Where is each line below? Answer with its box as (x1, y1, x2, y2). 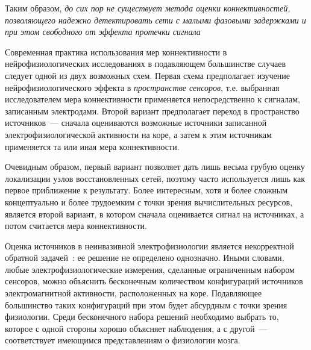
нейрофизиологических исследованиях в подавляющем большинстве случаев (5, 57, 286, 70)
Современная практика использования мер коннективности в (5, 45, 227, 58)
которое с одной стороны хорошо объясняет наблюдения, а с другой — (5, 322, 268, 334)
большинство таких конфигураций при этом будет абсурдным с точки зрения (5, 298, 287, 311)
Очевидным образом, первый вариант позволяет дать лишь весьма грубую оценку (5, 160, 305, 173)
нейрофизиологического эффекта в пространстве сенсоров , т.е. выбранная (5, 81, 280, 93)
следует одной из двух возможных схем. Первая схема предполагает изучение (5, 69, 290, 81)
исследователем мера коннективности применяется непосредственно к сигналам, (5, 93, 300, 105)
